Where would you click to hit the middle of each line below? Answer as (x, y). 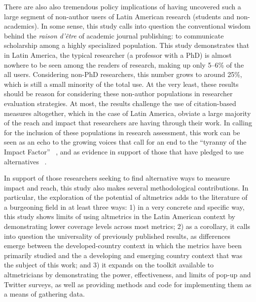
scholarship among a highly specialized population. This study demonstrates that (127, 45)
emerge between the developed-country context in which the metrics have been (123, 245)
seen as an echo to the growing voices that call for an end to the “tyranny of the (125, 142)
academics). (21, 26)
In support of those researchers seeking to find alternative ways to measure (117, 178)
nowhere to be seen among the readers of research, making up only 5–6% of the (124, 64)
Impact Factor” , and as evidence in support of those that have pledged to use (124, 151)
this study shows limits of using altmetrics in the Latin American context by (120, 216)
